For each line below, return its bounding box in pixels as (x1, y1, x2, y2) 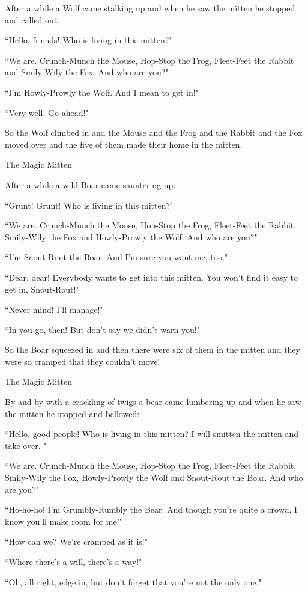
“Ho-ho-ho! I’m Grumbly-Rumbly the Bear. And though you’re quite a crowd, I (5, 503, 298, 516)
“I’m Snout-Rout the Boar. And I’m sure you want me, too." (5, 251, 228, 263)
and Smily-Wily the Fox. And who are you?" (5, 66, 169, 78)
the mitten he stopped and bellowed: (5, 407, 140, 420)
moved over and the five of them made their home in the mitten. (5, 138, 243, 150)
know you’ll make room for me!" (5, 514, 122, 527)
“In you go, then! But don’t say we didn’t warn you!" (5, 323, 200, 335)
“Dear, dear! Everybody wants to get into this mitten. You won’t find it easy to (5, 270, 298, 283)
